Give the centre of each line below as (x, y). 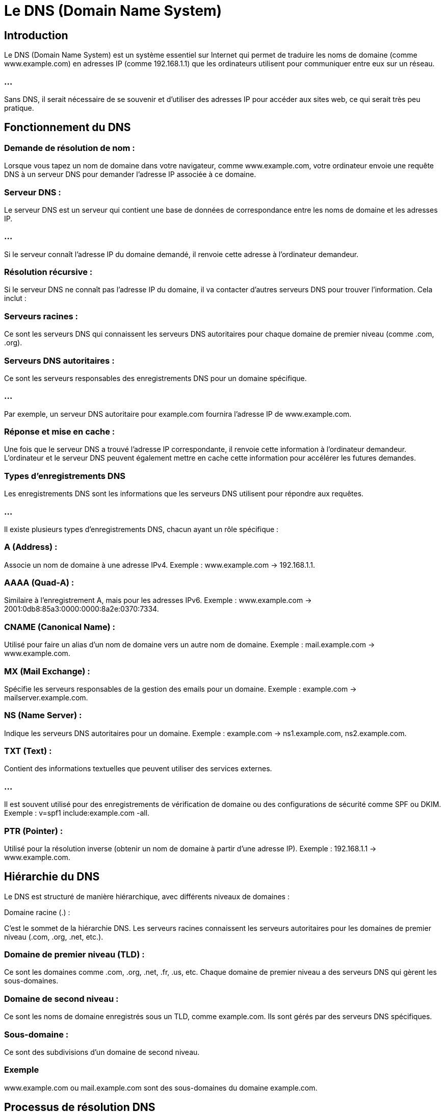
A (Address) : (31, 547)
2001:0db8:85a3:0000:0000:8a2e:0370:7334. (82, 609)
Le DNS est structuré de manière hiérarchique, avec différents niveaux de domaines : (147, 896)
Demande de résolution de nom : (70, 148)
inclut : (15, 298)
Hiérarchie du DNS (52, 877)
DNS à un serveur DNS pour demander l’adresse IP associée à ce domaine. (130, 174)
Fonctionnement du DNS (68, 128)
